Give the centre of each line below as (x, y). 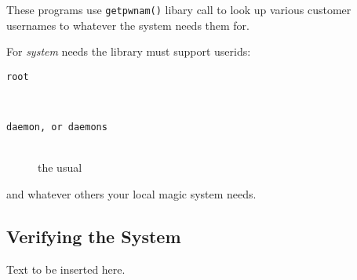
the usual (60, 167)
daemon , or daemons (57, 127)
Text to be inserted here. (66, 269)
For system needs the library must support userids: (129, 51)
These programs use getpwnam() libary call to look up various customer (179, 9)
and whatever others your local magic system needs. (131, 193)
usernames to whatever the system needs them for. (128, 25)
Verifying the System (94, 236)
